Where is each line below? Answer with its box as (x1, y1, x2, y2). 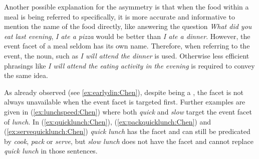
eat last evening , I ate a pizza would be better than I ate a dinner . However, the (4, 30, 250, 41)
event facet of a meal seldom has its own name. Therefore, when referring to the (4, 40, 250, 51)
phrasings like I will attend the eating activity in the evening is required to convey (4, 60, 255, 70)
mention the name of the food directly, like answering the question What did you (4, 21, 252, 31)
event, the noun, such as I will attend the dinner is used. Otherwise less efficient (4, 50, 249, 60)
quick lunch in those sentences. (4, 145, 98, 156)
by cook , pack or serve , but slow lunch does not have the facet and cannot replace (4, 135, 253, 146)
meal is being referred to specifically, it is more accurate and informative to (4, 11, 235, 21)
